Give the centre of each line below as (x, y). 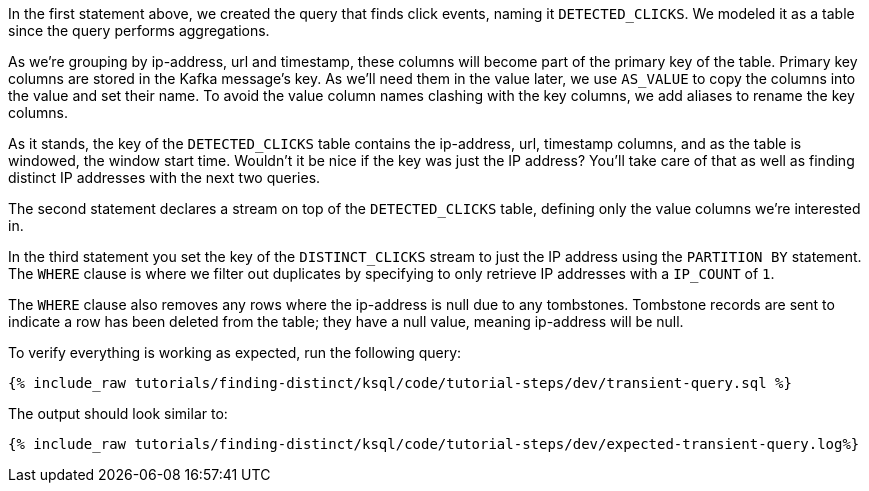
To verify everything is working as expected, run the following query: (235, 352)
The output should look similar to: (118, 413)
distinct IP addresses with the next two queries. (164, 177)
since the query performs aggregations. (139, 30)
